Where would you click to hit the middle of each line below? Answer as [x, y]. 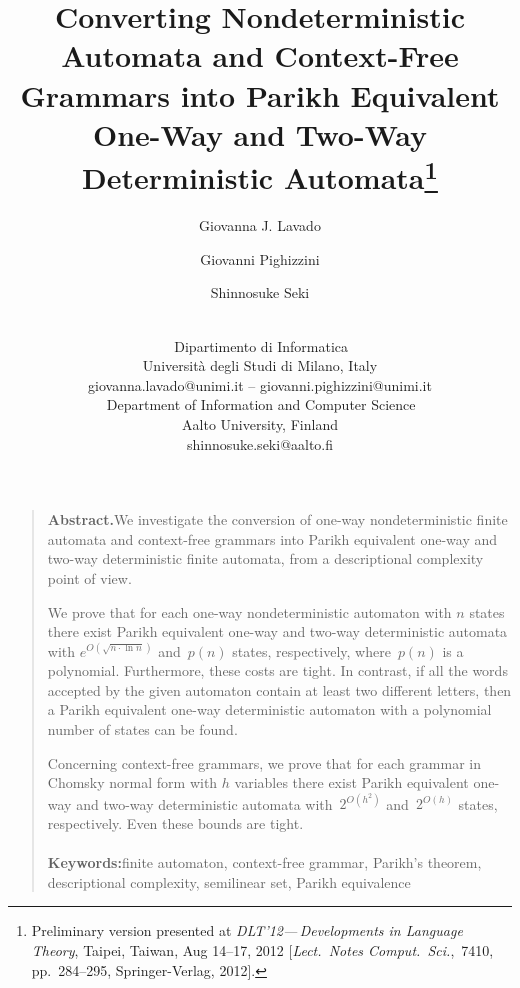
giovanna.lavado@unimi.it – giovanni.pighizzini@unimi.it [260, 384]
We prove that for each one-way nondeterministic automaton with [249, 611]
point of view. [89, 577]
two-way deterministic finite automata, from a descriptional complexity [265, 558]
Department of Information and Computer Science [261, 404]
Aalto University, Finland [260, 423]
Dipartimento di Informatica [261, 345]
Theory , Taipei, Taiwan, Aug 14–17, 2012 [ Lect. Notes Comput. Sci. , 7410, [262, 949]
